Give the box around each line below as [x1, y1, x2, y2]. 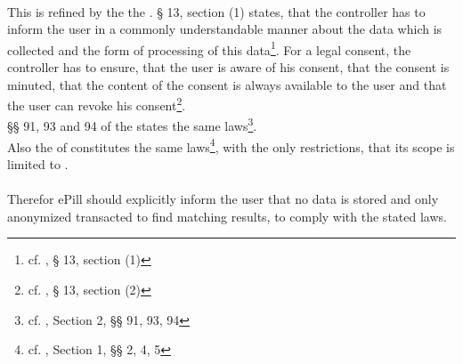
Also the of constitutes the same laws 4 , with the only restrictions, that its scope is [7, 134, 455, 156]
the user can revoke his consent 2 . [7, 93, 186, 114]
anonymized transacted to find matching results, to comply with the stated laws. [7, 206, 447, 225]
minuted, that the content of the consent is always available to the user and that [7, 75, 447, 93]
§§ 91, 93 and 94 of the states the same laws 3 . [7, 114, 257, 135]
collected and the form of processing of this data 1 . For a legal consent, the [7, 37, 411, 59]
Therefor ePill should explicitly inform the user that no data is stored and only [7, 190, 439, 208]
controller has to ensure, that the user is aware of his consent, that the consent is [7, 58, 450, 77]
